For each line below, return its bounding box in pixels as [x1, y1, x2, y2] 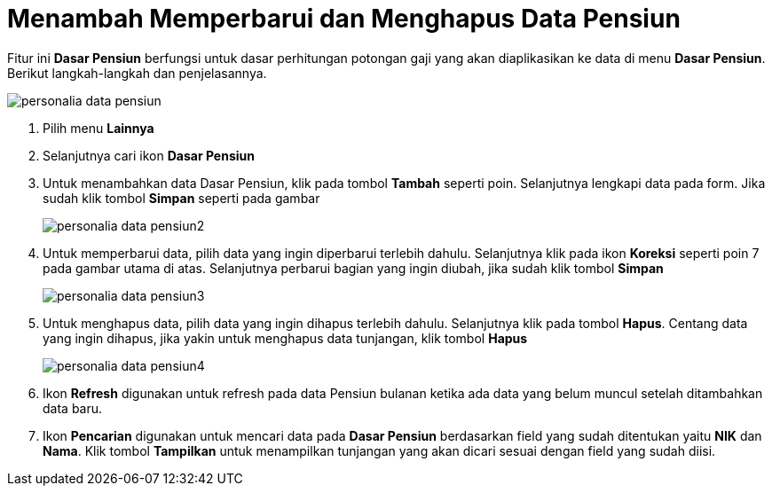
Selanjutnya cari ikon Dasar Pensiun [43, 147, 255, 163]
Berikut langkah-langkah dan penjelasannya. [7, 65, 267, 81]
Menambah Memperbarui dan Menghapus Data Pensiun [7, 4, 681, 34]
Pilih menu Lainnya [43, 120, 154, 136]
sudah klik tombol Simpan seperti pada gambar [43, 190, 320, 206]
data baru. [43, 400, 103, 416]
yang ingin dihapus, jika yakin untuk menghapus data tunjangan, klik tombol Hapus [43, 330, 528, 346]
